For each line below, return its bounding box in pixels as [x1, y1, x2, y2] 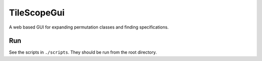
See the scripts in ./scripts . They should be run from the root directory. [9, 49, 157, 55]
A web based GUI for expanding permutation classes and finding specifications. [9, 24, 169, 30]
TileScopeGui [9, 7, 65, 18]
